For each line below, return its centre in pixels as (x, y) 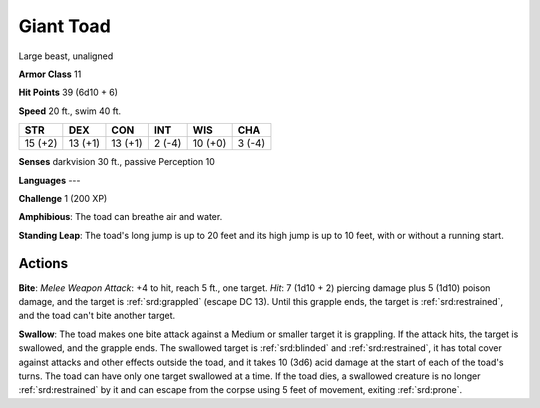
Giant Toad (65, 26)
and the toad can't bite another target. (97, 316)
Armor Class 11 (50, 74)
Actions (43, 263)
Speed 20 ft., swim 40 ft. (70, 111)
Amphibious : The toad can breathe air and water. (120, 217)
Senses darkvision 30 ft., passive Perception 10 (116, 162)
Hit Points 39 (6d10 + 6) (68, 92)
